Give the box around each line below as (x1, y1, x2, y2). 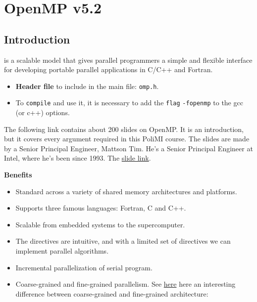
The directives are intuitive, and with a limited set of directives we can (15, 236, 231, 246)
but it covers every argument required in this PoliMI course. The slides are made (4, 133, 250, 144)
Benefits (4, 170, 32, 180)
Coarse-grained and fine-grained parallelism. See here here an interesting (15, 279, 236, 289)
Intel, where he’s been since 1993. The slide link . (4, 153, 151, 163)
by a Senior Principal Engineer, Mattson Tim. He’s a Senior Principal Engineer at (4, 143, 253, 153)
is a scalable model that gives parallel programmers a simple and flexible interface (4, 54, 253, 65)
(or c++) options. (15, 107, 70, 118)
